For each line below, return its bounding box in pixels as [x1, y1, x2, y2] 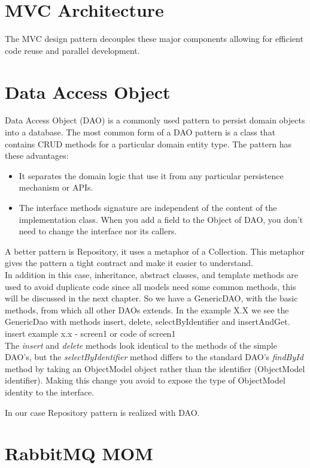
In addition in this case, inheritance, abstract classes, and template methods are [5, 268, 298, 280]
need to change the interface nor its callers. [19, 225, 177, 237]
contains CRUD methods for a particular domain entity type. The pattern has [5, 137, 292, 150]
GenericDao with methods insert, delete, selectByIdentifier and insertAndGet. [5, 315, 290, 328]
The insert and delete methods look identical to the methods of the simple [5, 339, 277, 351]
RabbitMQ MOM [5, 441, 153, 466]
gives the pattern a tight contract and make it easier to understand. [5, 256, 253, 269]
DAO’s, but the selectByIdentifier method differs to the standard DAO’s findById [5, 351, 303, 363]
